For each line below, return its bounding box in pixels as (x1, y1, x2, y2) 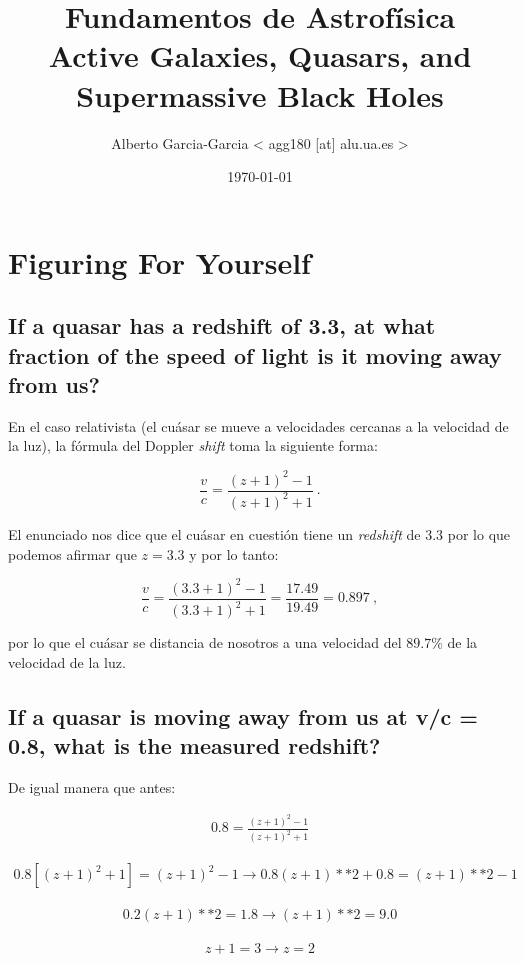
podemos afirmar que (8, 543, 137, 564)
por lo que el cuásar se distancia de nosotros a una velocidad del (8, 632, 402, 653)
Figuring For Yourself (8, 241, 311, 282)
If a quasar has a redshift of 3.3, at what (8, 310, 436, 341)
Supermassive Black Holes (76, 74, 444, 115)
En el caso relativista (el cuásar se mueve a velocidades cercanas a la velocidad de (8, 415, 509, 436)
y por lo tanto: (189, 543, 279, 564)
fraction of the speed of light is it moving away (8, 339, 502, 370)
